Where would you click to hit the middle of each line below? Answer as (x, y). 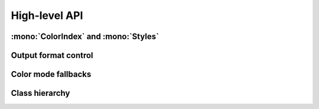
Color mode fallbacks (51, 74)
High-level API (47, 15)
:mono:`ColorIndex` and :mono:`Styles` (85, 36)
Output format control (52, 55)
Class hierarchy (40, 93)
